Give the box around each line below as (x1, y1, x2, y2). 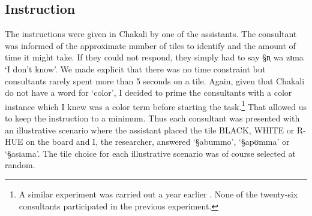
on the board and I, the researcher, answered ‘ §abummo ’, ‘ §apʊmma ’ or (26, 135, 290, 148)
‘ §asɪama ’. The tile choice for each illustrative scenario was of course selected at (5, 147, 296, 159)
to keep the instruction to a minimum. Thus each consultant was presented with (5, 112, 300, 124)
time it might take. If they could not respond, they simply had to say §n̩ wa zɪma (5, 51, 304, 63)
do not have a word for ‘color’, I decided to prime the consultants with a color (5, 86, 292, 99)
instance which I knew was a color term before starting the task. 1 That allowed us (5, 98, 307, 112)
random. (5, 159, 35, 171)
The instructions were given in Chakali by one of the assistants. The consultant (5, 28, 297, 40)
